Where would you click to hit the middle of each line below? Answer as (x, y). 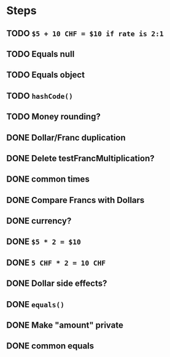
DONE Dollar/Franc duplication (66, 138)
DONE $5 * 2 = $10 (44, 242)
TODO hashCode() (40, 96)
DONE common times (48, 179)
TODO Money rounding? (54, 117)
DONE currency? (39, 221)
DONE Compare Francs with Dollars (75, 200)
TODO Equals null (41, 54)
